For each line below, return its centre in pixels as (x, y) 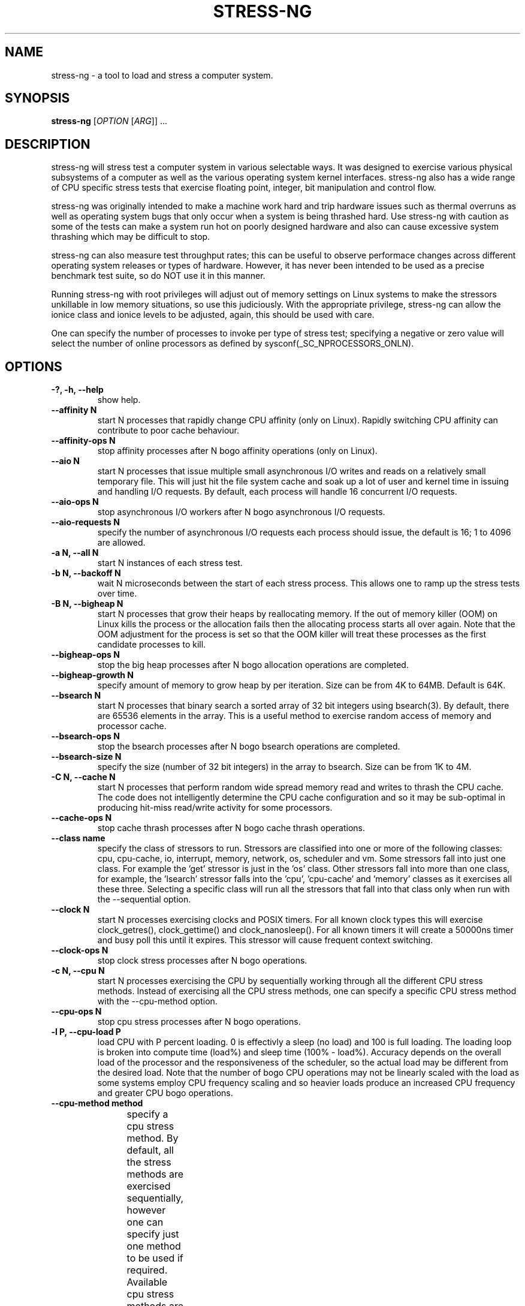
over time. (117, 594)
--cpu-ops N (76, 1012)
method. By (153, 1138)
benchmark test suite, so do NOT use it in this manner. (158, 276)
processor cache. (132, 726)
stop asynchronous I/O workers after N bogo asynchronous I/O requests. (241, 512)
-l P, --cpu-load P (86, 1032)
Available (147, 1282)
